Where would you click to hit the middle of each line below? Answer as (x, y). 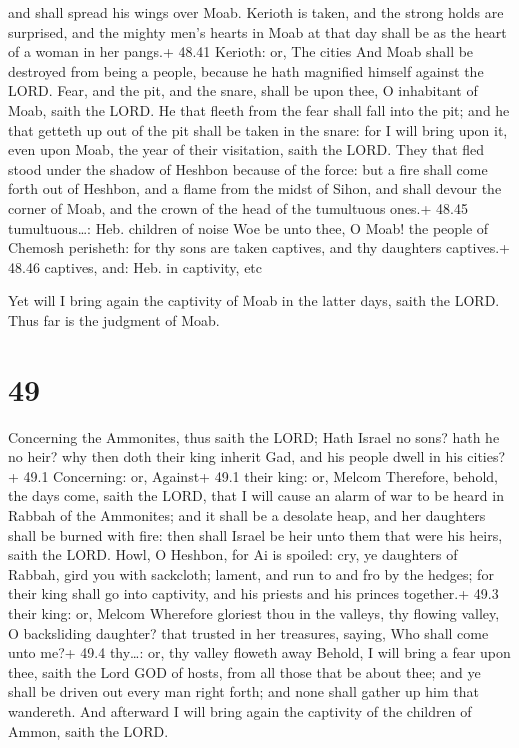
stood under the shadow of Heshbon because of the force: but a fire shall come (248, 168)
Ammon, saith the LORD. (88, 730)
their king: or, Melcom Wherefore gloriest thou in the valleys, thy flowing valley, (254, 612)
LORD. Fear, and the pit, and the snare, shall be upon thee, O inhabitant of (243, 90)
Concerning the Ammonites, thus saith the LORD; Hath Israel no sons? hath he (254, 436)
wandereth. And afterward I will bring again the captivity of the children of (240, 710)
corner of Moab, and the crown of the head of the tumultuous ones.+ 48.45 (238, 207)
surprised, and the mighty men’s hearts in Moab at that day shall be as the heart (257, 31)
